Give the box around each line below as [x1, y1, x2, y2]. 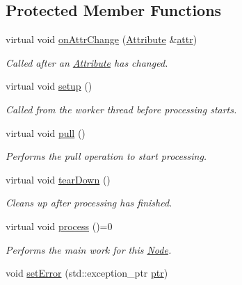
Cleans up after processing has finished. [6, 195, 172, 210]
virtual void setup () [6, 79, 92, 93]
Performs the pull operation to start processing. [6, 149, 207, 163]
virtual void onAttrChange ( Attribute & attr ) [6, 32, 197, 47]
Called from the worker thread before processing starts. [6, 101, 237, 116]
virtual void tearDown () [6, 172, 111, 186]
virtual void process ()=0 [6, 218, 113, 233]
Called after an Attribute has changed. [6, 55, 168, 70]
